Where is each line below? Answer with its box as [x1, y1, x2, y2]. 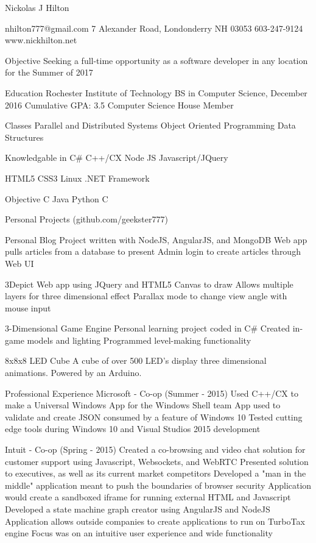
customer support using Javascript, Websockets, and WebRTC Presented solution [5, 455, 309, 467]
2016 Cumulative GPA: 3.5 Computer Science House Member [5, 98, 234, 111]
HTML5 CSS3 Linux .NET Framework [5, 171, 150, 184]
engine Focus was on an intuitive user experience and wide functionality [5, 527, 273, 539]
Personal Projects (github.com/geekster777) [5, 213, 168, 225]
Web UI [5, 257, 34, 269]
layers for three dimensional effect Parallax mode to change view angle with [5, 289, 287, 302]
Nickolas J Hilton [5, 1, 69, 13]
